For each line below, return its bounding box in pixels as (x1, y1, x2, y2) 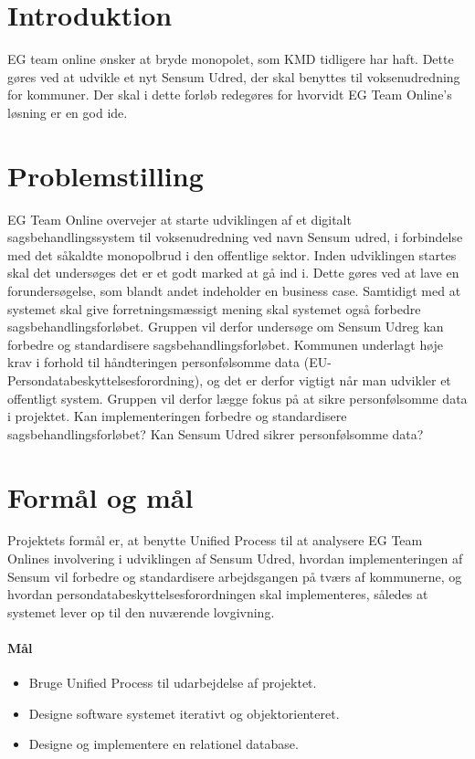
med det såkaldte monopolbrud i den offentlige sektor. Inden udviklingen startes (7, 245, 457, 264)
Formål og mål (7, 478, 194, 515)
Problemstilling (7, 156, 204, 194)
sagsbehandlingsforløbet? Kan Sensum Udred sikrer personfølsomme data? (7, 424, 424, 443)
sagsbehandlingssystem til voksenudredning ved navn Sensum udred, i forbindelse (7, 227, 463, 247)
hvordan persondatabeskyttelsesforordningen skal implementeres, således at (7, 585, 428, 604)
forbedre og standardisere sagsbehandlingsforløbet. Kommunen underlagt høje (7, 334, 444, 353)
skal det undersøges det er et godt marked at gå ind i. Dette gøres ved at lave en (7, 263, 459, 282)
